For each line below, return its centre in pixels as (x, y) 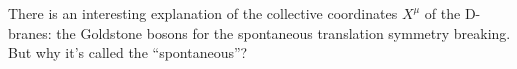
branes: (30, 32)
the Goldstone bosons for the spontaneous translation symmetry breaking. (283, 32)
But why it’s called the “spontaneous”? (128, 52)
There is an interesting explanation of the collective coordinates (203, 13)
